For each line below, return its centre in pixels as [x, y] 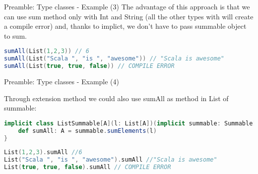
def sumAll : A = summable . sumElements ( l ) [87, 131]
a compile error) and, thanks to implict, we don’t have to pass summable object [125, 26]
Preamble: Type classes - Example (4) [62, 81]
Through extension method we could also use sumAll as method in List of [116, 98]
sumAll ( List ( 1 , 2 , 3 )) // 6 [47, 51]
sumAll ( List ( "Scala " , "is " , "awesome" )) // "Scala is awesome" [114, 59]
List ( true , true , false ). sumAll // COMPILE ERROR [88, 167]
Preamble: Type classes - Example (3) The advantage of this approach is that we [127, 6]
